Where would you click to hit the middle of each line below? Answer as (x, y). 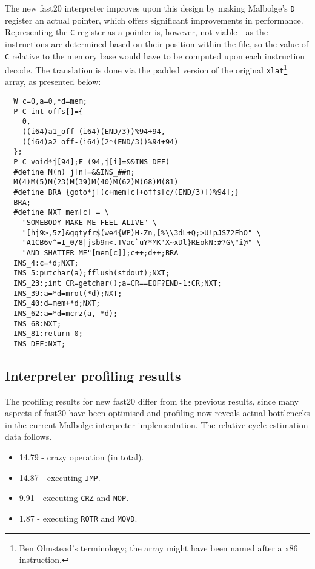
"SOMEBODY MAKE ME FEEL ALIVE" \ (89, 222)
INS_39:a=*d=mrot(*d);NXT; (68, 293)
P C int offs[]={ (48, 111)
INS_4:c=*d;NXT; (46, 263)
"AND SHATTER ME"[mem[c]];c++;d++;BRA (100, 253)
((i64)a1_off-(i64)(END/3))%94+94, (94, 132)
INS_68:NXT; (38, 324)
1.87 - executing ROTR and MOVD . (78, 518)
